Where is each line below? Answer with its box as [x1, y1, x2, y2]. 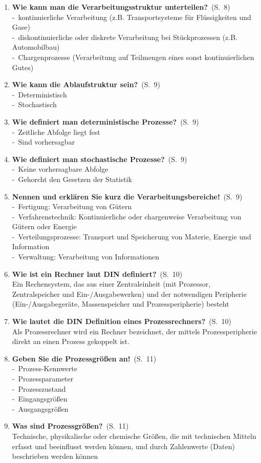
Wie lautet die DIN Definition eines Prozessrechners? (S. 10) [12, 316, 231, 327]
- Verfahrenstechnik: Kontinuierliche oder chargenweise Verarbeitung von [12, 211, 242, 222]
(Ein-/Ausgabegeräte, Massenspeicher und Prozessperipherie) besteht [12, 298, 229, 309]
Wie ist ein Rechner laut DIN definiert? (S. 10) [12, 268, 183, 279]
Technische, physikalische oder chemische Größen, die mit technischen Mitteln [12, 430, 256, 441]
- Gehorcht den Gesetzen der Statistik [12, 173, 132, 184]
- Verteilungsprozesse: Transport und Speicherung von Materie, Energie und [12, 231, 251, 241]
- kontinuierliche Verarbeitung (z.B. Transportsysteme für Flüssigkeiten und [12, 11, 251, 22]
